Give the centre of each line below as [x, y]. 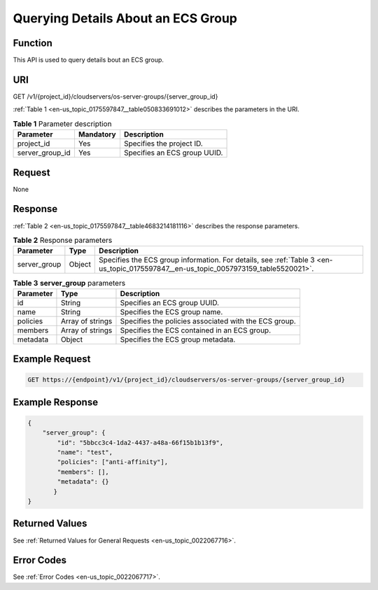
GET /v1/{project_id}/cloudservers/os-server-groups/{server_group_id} [115, 96]
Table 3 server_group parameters [69, 283]
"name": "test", [85, 452]
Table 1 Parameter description [62, 124]
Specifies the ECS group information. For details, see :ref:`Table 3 [207, 260]
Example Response [55, 402]
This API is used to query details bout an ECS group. [89, 60]
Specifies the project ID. [163, 143]
